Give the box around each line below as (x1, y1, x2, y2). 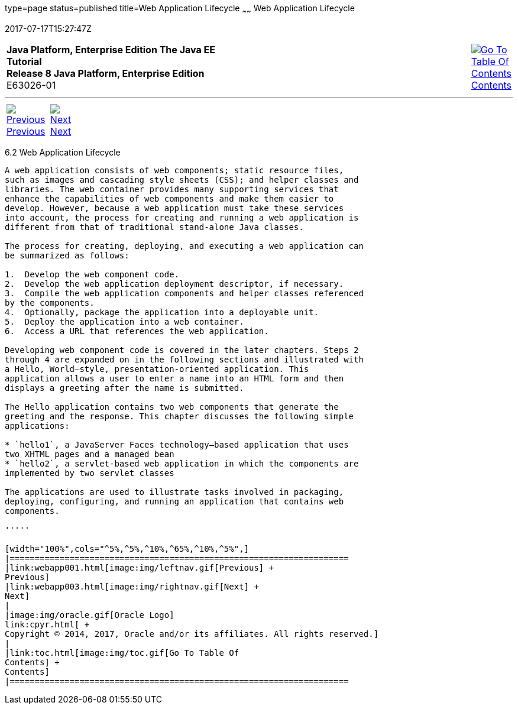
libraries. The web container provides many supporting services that (5, 184, 339, 194)
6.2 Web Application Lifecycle (5, 147, 121, 157)
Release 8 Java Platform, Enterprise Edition (7, 67, 205, 79)
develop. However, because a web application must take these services (5, 203, 344, 213)
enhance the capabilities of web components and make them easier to (5, 193, 334, 203)
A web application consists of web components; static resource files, (5, 165, 344, 175)
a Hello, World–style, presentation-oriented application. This (5, 364, 309, 374)
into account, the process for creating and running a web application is (5, 212, 359, 222)
